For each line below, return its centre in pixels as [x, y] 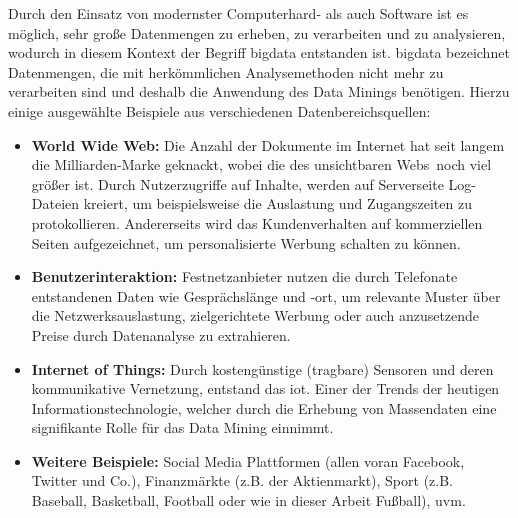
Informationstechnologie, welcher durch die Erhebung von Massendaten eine [264, 407]
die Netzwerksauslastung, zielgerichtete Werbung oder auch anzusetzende [255, 315]
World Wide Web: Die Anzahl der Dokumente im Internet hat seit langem [268, 144]
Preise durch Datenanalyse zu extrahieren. [161, 334]
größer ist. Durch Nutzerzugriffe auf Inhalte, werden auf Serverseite [237, 183]
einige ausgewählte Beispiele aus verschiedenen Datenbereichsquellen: [219, 110]
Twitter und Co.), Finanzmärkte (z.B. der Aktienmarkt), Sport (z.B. [242, 480]
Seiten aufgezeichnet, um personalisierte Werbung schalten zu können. [246, 242]
